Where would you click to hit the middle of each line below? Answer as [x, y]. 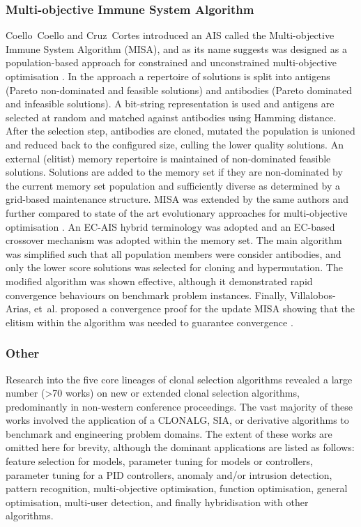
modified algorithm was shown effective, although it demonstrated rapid [159, 281]
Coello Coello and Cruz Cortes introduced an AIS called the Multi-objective [170, 35]
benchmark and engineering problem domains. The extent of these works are [169, 433]
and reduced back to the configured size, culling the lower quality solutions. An [175, 144]
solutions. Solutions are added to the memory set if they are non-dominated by [174, 172]
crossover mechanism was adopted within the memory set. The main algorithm [174, 240]
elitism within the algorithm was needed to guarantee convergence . [149, 322]
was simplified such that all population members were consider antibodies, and [174, 253]
